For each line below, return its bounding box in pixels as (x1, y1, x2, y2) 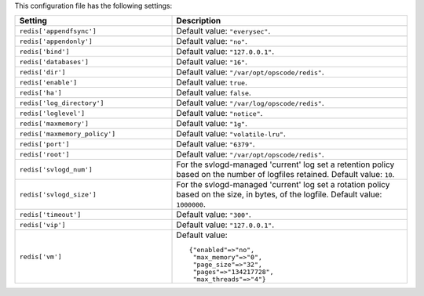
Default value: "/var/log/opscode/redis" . (176, 98, 325, 109)
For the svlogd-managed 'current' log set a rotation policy (176, 179, 390, 190)
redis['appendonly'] (19, 37, 93, 45)
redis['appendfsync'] (19, 27, 97, 35)
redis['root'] (19, 150, 70, 158)
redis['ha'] (19, 88, 62, 97)
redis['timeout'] (19, 210, 82, 218)
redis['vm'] (19, 252, 62, 261)
